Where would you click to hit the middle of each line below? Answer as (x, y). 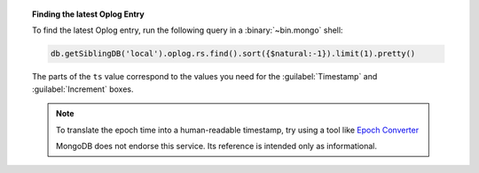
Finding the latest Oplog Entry (89, 14)
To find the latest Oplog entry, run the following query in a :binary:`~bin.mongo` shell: (188, 30)
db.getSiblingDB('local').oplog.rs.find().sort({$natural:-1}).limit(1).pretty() (233, 54)
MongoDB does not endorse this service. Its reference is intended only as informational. (216, 146)
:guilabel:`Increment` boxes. (83, 89)
